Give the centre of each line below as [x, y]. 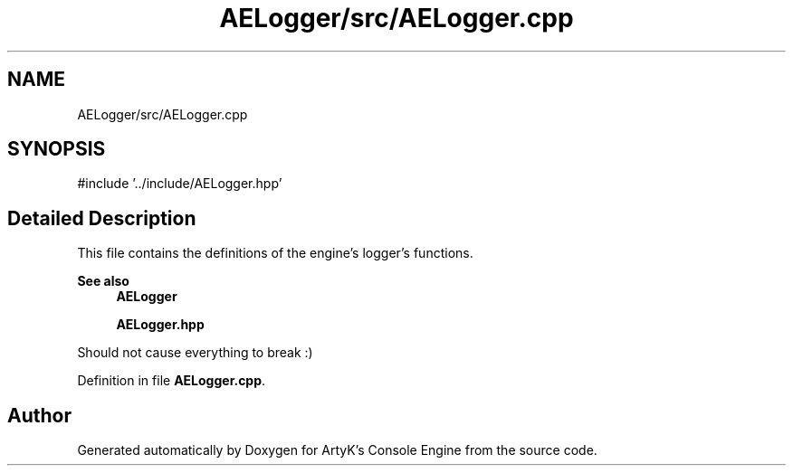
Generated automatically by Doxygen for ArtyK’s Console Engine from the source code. [337, 450]
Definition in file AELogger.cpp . [172, 381]
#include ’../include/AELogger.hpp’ [180, 184]
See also [103, 281]
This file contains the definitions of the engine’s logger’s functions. [275, 253]
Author [39, 415]
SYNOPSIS [57, 149]
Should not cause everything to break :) [195, 353]
